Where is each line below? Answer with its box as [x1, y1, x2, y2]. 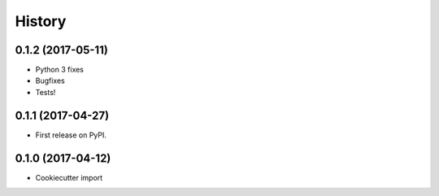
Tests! [35, 87, 56, 97]
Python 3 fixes [35, 65, 85, 75]
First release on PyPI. [35, 130, 107, 140]
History [15, 12, 67, 30]
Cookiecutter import [35, 172, 103, 182]
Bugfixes [35, 76, 65, 85]
